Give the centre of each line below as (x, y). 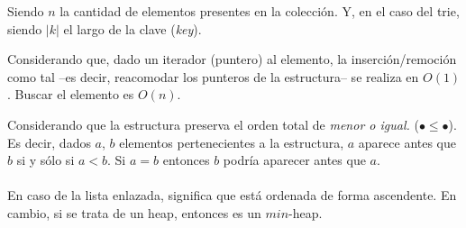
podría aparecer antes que (294, 160)
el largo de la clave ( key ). (132, 28)
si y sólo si (46, 160)
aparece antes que (407, 142)
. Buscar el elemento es (71, 94)
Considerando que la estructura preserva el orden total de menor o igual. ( (213, 124)
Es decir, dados (49, 142)
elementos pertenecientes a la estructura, (232, 142)
